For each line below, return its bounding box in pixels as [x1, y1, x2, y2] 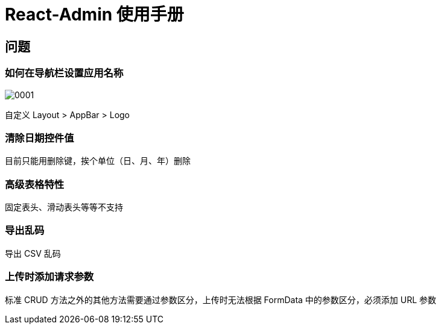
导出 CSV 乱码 [5, 248, 61, 258]
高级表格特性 [5, 178, 65, 190]
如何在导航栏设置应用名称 [5, 67, 124, 80]
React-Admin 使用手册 [5, 4, 184, 25]
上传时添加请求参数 [5, 271, 94, 283]
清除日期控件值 [5, 131, 74, 144]
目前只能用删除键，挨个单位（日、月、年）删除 [5, 155, 191, 166]
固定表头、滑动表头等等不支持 [5, 202, 123, 213]
